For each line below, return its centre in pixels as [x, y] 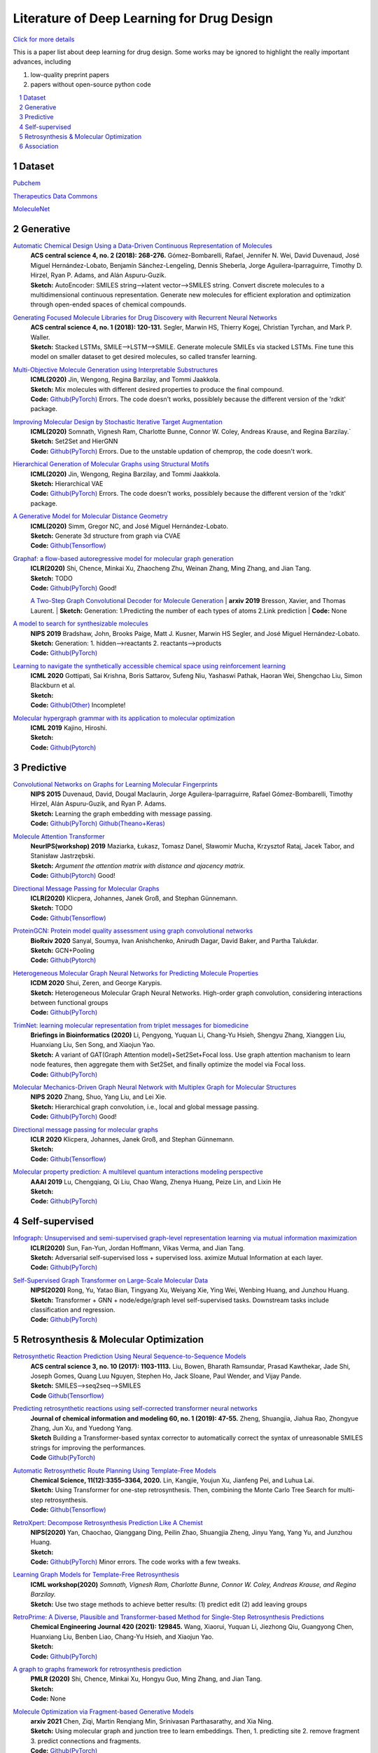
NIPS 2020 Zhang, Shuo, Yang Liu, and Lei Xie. [99, 1097]
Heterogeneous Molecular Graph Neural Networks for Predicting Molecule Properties [136, 973]
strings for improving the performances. [88, 1447]
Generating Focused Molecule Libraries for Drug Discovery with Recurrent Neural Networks [145, 317]
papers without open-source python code [91, 85]
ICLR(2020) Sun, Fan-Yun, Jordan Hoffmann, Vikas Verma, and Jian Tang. [138, 1247]
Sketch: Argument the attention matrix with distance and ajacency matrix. [138, 865]
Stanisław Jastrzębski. [63, 856]
